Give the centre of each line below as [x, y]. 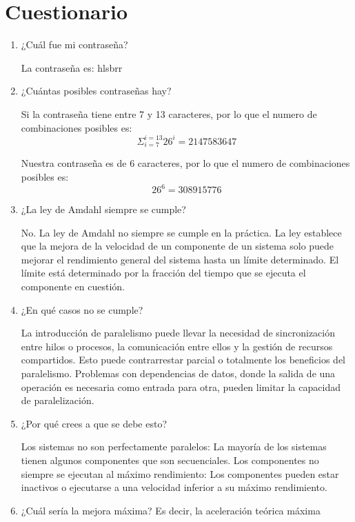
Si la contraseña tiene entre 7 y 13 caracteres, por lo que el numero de [169, 113]
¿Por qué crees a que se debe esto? [94, 423]
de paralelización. [58, 400]
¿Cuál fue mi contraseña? [74, 44]
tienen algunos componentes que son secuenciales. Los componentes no [170, 460]
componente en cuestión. [73, 286]
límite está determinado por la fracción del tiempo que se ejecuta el [163, 273]
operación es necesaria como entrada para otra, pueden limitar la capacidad [181, 387]
